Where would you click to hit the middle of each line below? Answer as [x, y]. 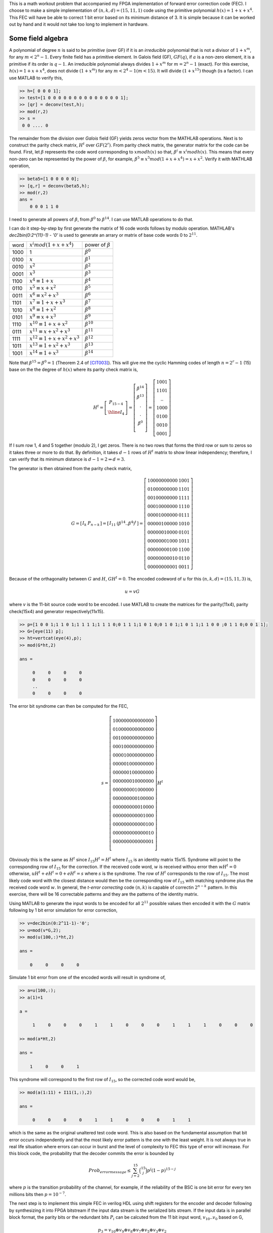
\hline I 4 [116, 413]
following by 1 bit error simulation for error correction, [63, 910]
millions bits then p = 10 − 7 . [38, 1194]
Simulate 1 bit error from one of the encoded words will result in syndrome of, [87, 978]
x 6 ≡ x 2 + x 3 [44, 295]
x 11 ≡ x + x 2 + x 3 [50, 331]
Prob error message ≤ [110, 1171]
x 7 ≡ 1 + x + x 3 [47, 302]
